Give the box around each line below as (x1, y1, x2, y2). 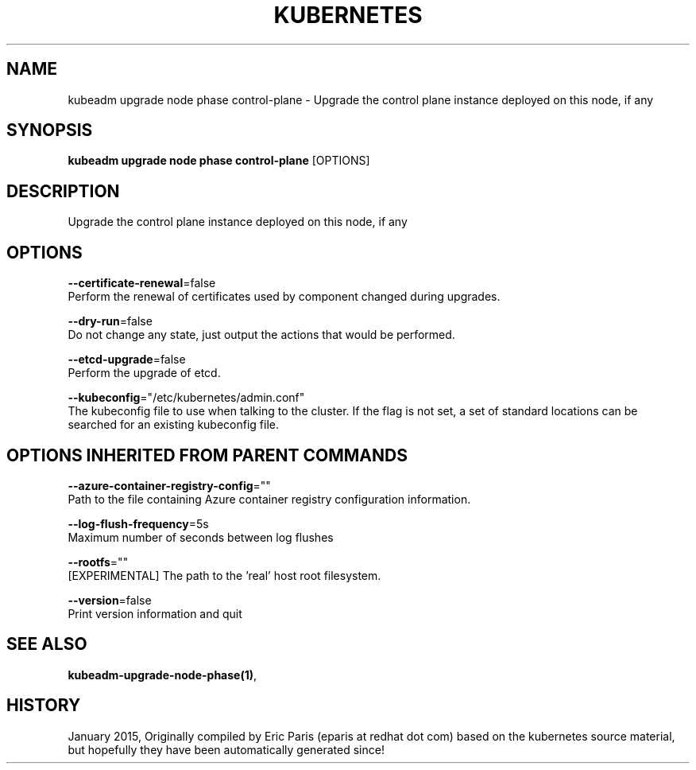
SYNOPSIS (6, 120, 93, 141)
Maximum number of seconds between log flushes (68, 530, 334, 544)
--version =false (68, 593, 152, 607)
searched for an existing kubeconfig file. (68, 418, 280, 432)
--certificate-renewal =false (68, 276, 216, 290)
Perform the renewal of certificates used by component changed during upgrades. (68, 290, 501, 304)
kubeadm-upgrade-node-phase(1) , (68, 667, 257, 682)
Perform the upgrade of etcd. (68, 366, 221, 380)
